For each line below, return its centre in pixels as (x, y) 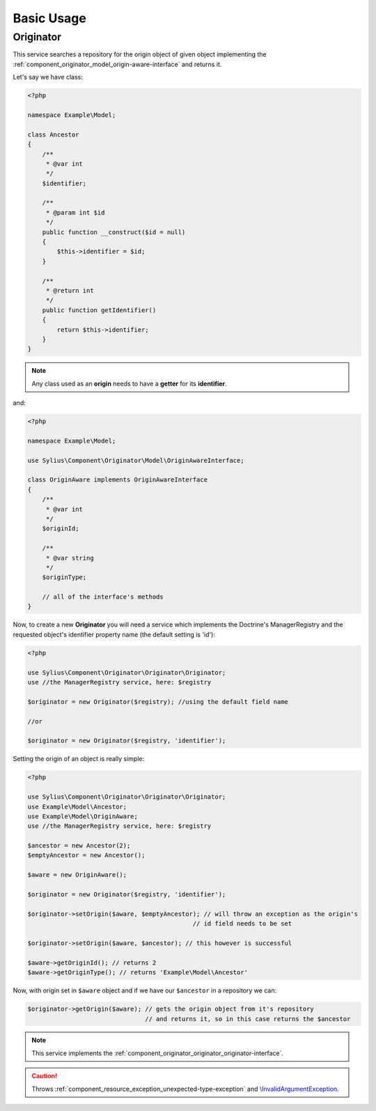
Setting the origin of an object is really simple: (79, 759)
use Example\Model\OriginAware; (83, 816)
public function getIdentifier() (99, 310)
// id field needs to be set (242, 924)
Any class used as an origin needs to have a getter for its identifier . (130, 383)
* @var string (70, 558)
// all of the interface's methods (103, 597)
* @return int (70, 290)
